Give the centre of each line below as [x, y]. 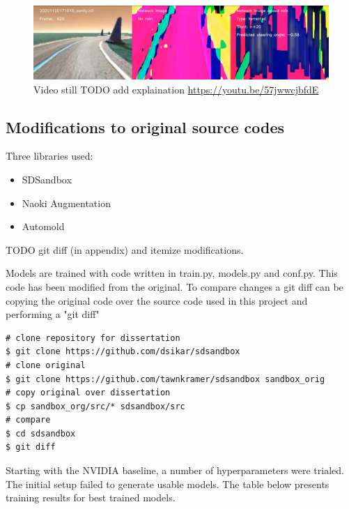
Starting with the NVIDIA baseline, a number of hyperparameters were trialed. [175, 470]
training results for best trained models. [91, 497]
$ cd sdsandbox [41, 433]
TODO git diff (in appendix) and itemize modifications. [125, 249]
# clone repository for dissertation [93, 338]
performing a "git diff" [53, 314]
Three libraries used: [49, 156]
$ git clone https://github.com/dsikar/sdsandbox [123, 352]
